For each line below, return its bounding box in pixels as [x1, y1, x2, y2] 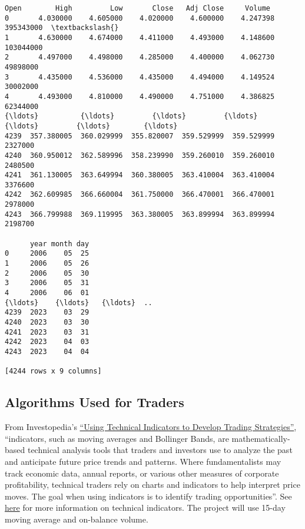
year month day [29, 239, 89, 248]
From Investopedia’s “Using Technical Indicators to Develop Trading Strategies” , [5, 421, 297, 433]
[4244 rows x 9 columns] [5, 367, 102, 376]
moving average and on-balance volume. [5, 513, 148, 525]
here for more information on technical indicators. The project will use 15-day [5, 501, 286, 514]
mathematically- [231, 432, 290, 444]
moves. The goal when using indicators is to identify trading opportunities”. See [5, 490, 292, 502]
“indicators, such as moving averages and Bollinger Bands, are [5, 432, 229, 444]
